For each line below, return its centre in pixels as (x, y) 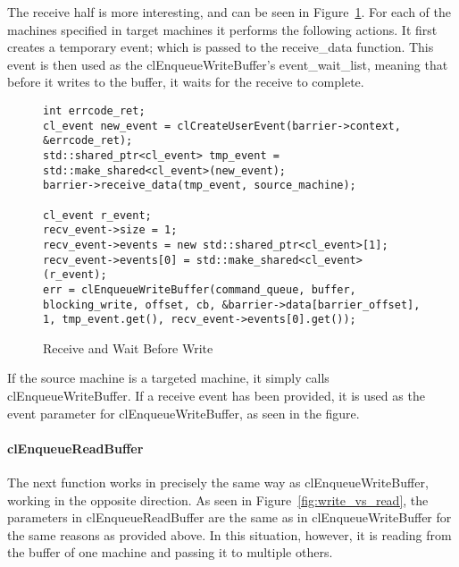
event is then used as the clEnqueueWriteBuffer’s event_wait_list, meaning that (228, 64)
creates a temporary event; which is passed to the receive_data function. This (221, 47)
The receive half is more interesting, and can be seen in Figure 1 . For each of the (229, 12)
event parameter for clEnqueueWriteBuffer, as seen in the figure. (184, 413)
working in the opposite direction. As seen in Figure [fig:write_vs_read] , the (218, 499)
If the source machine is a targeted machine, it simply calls (168, 378)
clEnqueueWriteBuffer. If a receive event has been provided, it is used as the (216, 395)
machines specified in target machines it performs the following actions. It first (222, 29)
